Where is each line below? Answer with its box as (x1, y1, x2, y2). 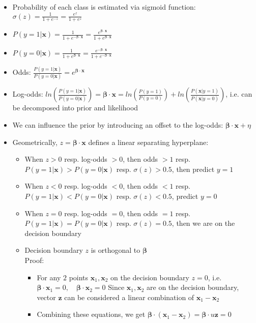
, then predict (172, 163, 215, 174)
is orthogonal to (91, 245, 140, 255)
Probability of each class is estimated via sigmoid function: (12, 2, 196, 12)
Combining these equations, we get (37, 309, 146, 319)
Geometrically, (12, 136, 58, 147)
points (69, 272, 89, 282)
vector (37, 291, 56, 302)
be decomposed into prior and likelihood (12, 102, 138, 113)
